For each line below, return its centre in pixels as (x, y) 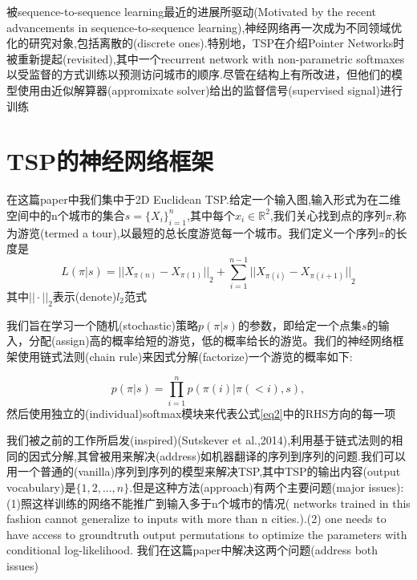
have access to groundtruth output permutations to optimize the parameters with (207, 534)
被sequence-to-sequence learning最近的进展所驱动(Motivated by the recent (192, 11)
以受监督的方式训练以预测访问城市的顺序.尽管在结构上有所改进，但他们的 (199, 74)
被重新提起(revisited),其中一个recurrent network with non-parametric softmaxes (206, 58)
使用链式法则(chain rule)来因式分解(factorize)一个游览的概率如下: (185, 356)
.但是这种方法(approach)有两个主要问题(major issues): (267, 487)
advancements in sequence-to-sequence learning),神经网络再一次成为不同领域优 (204, 27)
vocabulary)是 (41, 487)
